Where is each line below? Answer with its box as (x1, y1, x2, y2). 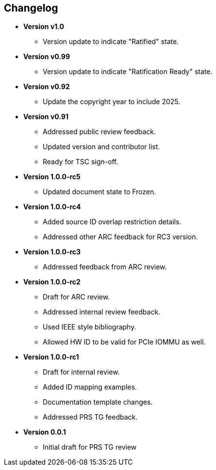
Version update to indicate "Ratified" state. (43, 37, 179, 46)
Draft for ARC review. (43, 293, 110, 301)
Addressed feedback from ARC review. (43, 263, 167, 271)
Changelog (4, 2, 58, 14)
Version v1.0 (23, 22, 65, 31)
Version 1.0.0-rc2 (23, 278, 81, 286)
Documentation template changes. (43, 398, 153, 407)
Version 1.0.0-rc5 (23, 172, 81, 181)
